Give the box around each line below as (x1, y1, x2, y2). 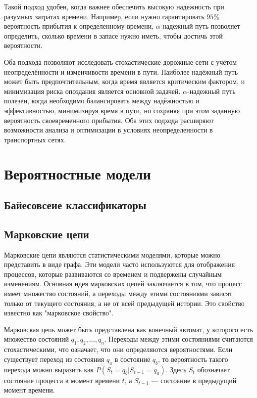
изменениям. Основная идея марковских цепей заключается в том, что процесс (4, 278, 242, 289)
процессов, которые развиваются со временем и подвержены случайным (4, 268, 222, 279)
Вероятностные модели (4, 163, 151, 183)
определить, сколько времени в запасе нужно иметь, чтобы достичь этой (4, 30, 223, 41)
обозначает (197, 364, 230, 374)
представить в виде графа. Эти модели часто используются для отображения (4, 259, 235, 269)
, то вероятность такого (158, 354, 228, 364)
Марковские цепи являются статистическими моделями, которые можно (4, 249, 221, 260)
